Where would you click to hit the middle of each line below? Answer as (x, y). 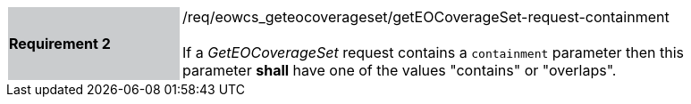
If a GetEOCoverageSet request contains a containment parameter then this (434, 52)
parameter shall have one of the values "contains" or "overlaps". (400, 70)
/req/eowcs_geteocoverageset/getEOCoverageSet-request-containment (426, 17)
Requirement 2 (60, 44)
